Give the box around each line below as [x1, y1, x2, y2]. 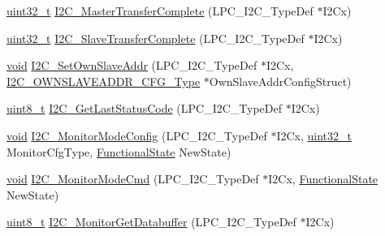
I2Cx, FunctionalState [268, 170, 379, 187]
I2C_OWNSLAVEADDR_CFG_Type [6, 72, 201, 89]
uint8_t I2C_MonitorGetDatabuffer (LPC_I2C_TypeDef [6, 213, 296, 230]
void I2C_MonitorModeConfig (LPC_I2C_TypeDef [6, 127, 267, 144]
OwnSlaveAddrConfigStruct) [209, 72, 352, 89]
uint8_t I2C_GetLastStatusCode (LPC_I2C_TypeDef [6, 100, 283, 117]
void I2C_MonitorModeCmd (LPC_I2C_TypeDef [6, 170, 259, 187]
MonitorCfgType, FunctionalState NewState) [6, 143, 231, 160]
